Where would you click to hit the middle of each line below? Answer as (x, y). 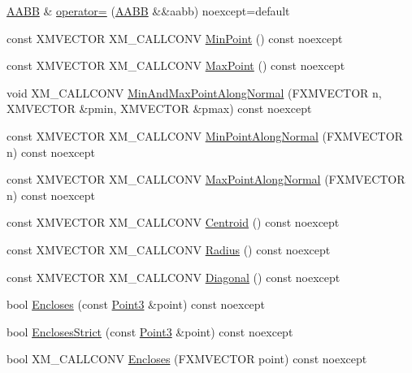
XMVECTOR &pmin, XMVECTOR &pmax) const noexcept (159, 108)
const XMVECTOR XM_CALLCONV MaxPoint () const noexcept (176, 65)
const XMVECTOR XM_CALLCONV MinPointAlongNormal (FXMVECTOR (205, 135)
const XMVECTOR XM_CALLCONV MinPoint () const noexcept (175, 38)
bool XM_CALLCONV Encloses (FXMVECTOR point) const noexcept (187, 359)
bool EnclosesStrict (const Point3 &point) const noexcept (150, 331)
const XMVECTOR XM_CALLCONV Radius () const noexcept (169, 249)
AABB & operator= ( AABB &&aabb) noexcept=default (148, 11)
